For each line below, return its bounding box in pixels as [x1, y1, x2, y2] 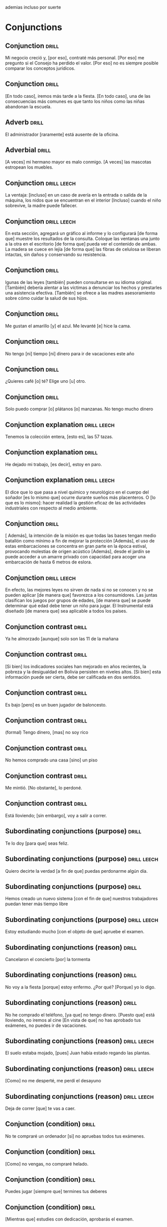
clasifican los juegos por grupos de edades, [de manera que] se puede [5, 597, 151, 603]
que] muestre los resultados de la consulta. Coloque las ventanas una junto [5, 236, 160, 242]
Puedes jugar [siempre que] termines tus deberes [5, 1189, 107, 1195]
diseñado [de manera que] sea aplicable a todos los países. [5, 608, 128, 614]
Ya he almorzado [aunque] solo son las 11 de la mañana [5, 636, 119, 642]
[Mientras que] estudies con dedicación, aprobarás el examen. [5, 1216, 134, 1222]
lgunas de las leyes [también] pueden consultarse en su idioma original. [5, 279, 153, 285]
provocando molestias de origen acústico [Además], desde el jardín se [5, 548, 151, 554]
